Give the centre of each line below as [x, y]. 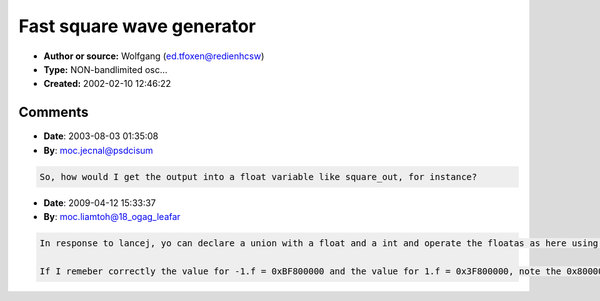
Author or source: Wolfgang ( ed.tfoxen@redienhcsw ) [154, 56]
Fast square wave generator [137, 26]
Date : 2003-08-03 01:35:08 [101, 136]
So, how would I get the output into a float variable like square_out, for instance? [258, 176]
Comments [53, 112]
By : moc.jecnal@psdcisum [98, 150]
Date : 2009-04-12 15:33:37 [100, 202]
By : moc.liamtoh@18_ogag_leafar [112, 216]
